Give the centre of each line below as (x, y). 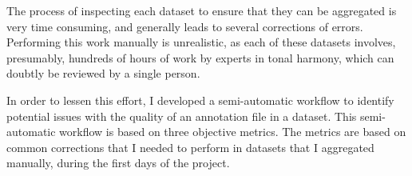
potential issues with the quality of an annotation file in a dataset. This (182, 116)
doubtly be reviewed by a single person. (103, 73)
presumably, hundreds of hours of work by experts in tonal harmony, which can (200, 57)
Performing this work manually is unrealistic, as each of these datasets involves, (201, 42)
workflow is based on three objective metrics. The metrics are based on (233, 132)
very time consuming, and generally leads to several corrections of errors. (185, 26)
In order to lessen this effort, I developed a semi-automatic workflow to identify (200, 100)
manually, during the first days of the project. (118, 163)
